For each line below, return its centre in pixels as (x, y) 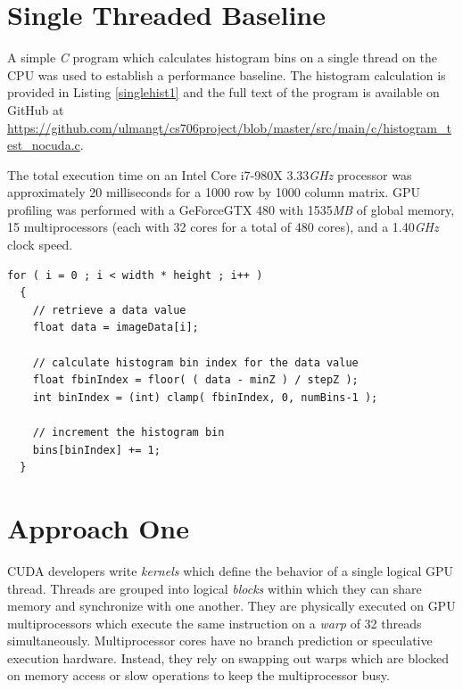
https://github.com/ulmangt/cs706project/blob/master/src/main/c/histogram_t (229, 127)
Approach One (99, 527)
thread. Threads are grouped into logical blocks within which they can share (215, 588)
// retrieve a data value (109, 310)
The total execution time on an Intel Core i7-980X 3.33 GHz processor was (210, 174)
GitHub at (36, 109)
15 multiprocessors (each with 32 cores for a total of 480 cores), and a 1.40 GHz (223, 227)
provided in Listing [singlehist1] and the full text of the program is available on (223, 92)
